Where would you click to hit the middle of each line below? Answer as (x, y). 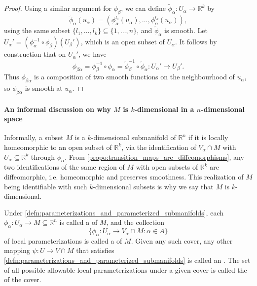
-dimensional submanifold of (133, 137)
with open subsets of (167, 167)
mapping (17, 250)
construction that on (35, 54)
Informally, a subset (34, 137)
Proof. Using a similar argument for (58, 8)
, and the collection (135, 222)
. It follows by (196, 42)
